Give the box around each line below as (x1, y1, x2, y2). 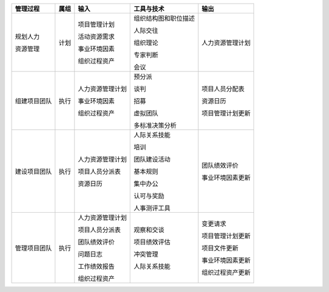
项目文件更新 (201, 244, 239, 252)
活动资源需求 (77, 32, 115, 41)
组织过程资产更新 (201, 268, 251, 277)
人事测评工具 (133, 204, 171, 212)
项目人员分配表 (201, 85, 245, 93)
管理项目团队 (15, 244, 52, 252)
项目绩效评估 (133, 238, 171, 246)
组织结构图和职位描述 (133, 14, 195, 23)
